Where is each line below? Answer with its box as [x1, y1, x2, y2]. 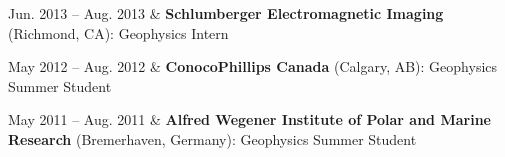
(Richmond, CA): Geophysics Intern [8, 22, 229, 43]
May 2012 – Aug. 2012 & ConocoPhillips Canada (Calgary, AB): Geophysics [8, 56, 498, 77]
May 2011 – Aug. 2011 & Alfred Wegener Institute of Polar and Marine [8, 109, 491, 130]
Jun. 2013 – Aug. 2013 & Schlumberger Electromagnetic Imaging [8, 3, 444, 23]
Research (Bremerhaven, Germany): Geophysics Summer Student [8, 128, 417, 149]
